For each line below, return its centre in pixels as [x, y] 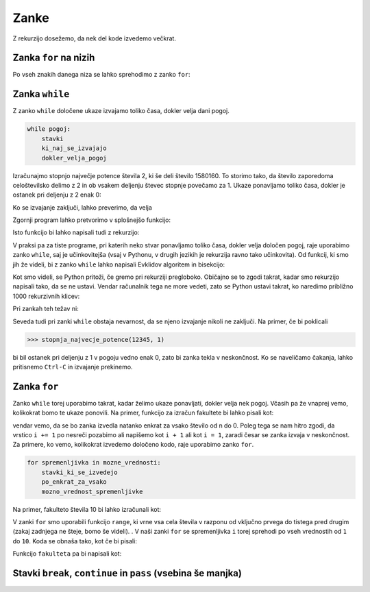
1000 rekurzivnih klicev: [46, 296]
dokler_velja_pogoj [74, 158]
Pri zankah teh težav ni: [46, 309]
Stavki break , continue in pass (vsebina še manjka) [127, 573]
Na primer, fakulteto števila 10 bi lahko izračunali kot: [87, 509]
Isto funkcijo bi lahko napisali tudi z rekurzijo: [76, 232]
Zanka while [41, 94]
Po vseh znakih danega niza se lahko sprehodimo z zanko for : [102, 75]
